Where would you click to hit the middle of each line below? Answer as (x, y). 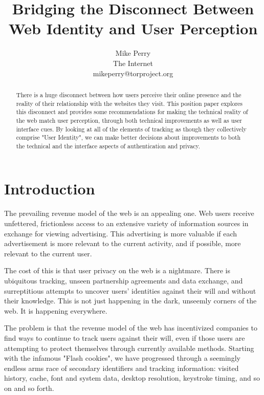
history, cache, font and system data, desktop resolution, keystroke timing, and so (132, 378)
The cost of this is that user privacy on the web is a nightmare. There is (117, 270)
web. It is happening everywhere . (56, 310)
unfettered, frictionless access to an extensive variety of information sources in (126, 223)
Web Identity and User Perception (133, 28)
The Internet (133, 63)
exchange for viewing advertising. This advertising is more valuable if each (121, 233)
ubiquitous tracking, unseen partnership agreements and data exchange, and (124, 280)
